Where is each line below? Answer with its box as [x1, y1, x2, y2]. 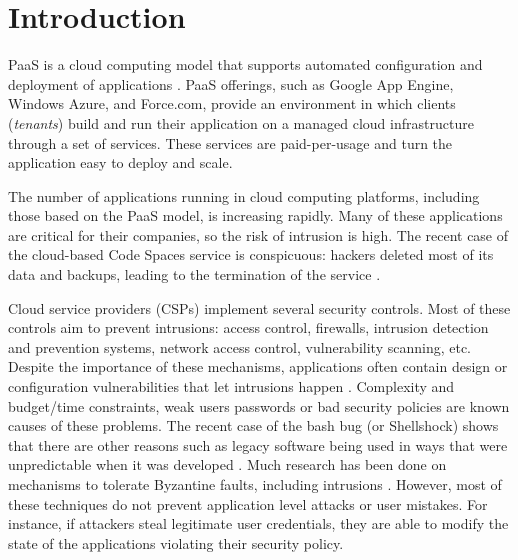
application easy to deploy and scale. [8, 152, 233, 173]
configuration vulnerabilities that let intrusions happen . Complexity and [8, 376, 455, 397]
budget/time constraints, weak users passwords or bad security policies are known [8, 395, 510, 416]
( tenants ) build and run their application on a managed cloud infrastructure [8, 112, 474, 133]
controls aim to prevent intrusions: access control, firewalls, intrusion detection [8, 317, 489, 338]
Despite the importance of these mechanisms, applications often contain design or [8, 356, 508, 377]
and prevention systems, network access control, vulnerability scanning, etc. [8, 336, 471, 357]
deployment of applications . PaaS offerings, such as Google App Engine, [8, 73, 454, 94]
